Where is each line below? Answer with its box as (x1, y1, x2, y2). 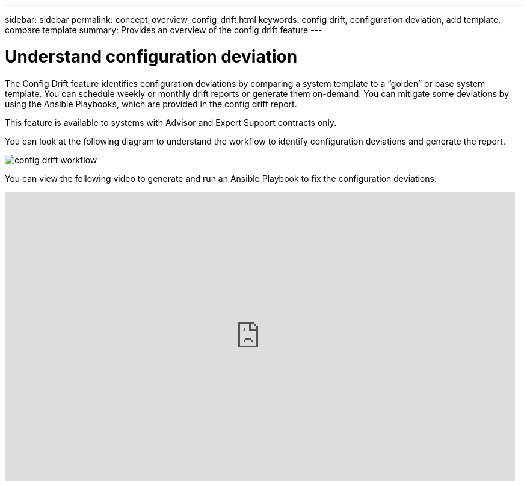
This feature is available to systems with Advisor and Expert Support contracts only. (5, 117, 337, 128)
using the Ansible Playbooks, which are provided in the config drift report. (5, 98, 297, 109)
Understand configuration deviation (5, 46, 298, 67)
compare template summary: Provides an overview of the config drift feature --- (5, 25, 322, 35)
